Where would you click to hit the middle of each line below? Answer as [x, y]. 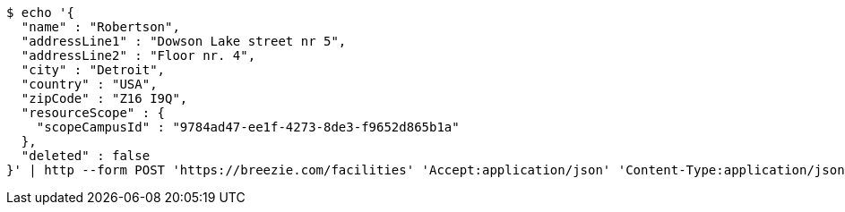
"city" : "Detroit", [93, 70]
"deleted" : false [86, 156]
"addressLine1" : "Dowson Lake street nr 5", [184, 41]
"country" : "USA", [89, 84]
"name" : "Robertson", [100, 27]
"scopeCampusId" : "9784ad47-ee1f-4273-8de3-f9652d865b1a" [248, 127]
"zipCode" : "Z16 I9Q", [104, 98]
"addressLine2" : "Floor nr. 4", [138, 55]
